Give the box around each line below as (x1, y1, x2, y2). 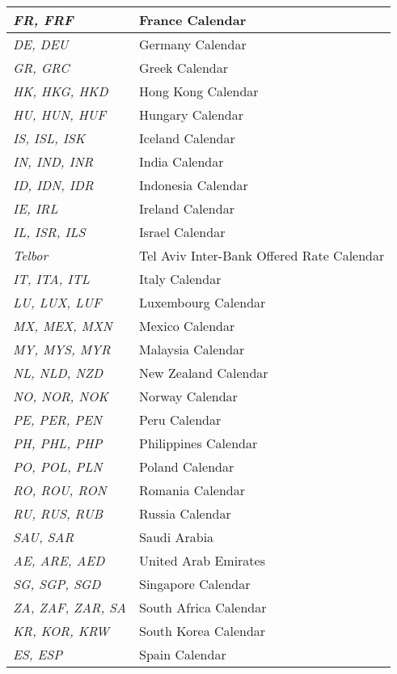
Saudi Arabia (139, 528, 214, 546)
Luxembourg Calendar (139, 293, 266, 312)
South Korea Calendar (139, 621, 266, 640)
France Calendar (139, 11, 247, 29)
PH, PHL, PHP (13, 434, 103, 452)
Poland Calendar (139, 457, 234, 476)
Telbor (13, 246, 49, 265)
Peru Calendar (139, 410, 222, 429)
